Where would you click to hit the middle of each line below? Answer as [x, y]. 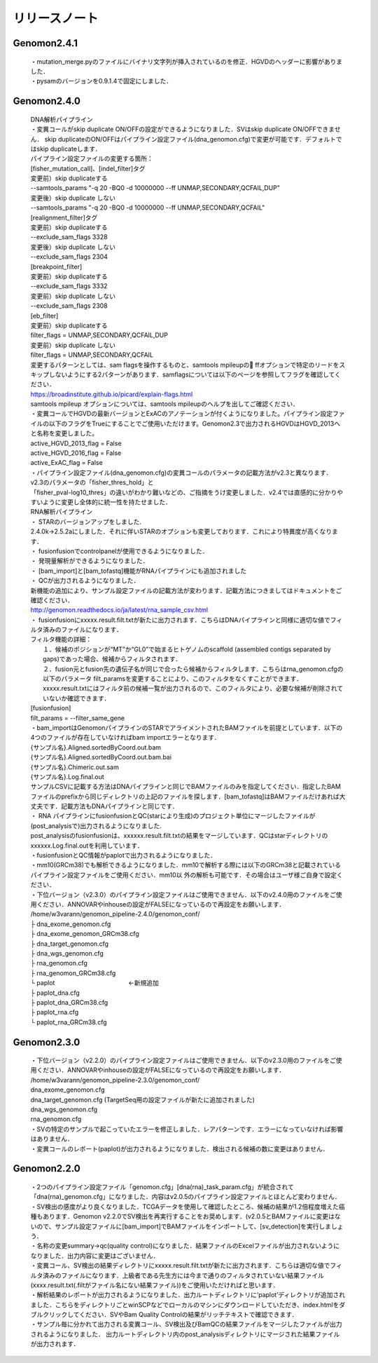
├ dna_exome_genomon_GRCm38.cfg [85, 934]
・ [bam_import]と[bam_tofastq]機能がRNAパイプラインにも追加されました [139, 571]
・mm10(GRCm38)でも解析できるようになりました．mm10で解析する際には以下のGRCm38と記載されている [186, 865]
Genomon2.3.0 [47, 1042]
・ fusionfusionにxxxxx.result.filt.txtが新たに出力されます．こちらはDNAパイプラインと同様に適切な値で [180, 620]
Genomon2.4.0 [47, 101]
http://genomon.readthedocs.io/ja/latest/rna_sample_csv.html [119, 610]
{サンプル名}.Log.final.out [67, 777]
